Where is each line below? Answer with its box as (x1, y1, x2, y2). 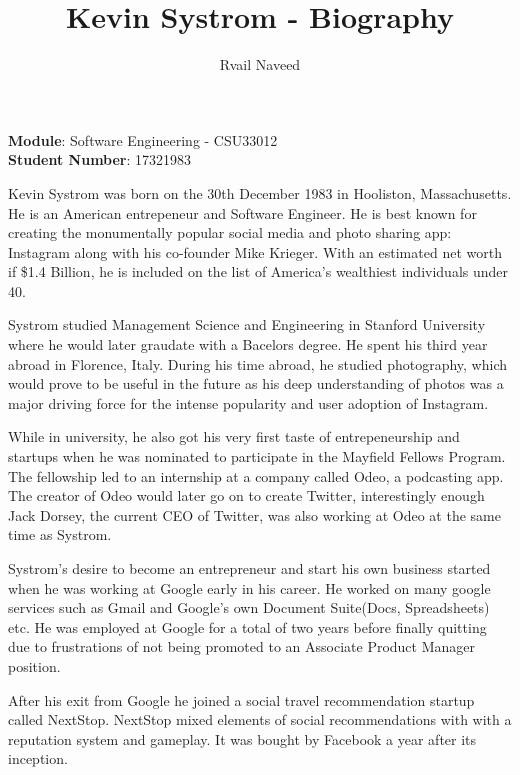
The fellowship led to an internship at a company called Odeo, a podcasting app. (8, 465, 504, 486)
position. (8, 655, 61, 676)
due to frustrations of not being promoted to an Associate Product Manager (8, 636, 476, 657)
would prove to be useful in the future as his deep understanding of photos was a (8, 373, 504, 394)
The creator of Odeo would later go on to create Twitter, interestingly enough (8, 485, 485, 506)
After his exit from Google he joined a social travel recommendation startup (8, 689, 475, 710)
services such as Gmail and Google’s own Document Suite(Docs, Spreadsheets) (8, 597, 490, 618)
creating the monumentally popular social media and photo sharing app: (8, 222, 452, 243)
